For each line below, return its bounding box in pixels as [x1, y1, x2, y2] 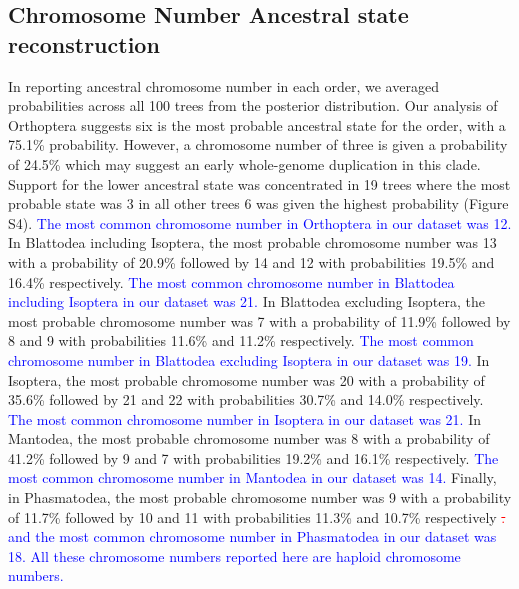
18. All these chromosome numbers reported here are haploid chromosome [8, 545, 461, 566]
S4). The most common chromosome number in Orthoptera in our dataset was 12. [8, 212, 512, 233]
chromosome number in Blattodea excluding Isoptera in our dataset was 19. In [8, 349, 490, 370]
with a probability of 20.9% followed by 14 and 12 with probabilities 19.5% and [8, 251, 495, 272]
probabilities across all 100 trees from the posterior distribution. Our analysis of [8, 95, 498, 116]
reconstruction [8, 28, 160, 59]
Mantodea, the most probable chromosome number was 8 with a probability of [8, 428, 490, 449]
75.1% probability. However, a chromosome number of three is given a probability [8, 134, 508, 155]
